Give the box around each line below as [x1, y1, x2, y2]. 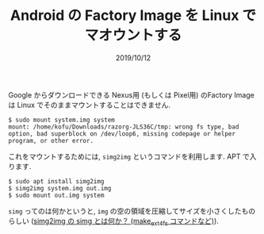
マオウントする [84, 26, 182, 44]
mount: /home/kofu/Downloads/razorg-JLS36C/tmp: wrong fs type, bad [8, 123, 239, 131]
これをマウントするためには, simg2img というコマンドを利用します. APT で [8, 152, 250, 161]
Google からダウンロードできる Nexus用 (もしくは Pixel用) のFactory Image [8, 90, 255, 99]
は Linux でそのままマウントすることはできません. [8, 100, 170, 109]
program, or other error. [8, 136, 94, 144]
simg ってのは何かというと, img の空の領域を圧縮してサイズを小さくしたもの [8, 206, 256, 216]
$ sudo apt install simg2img [8, 177, 105, 186]
